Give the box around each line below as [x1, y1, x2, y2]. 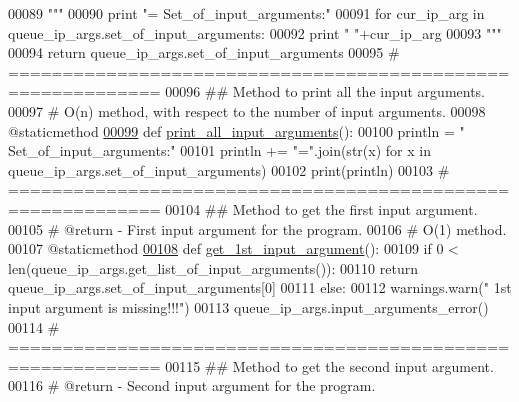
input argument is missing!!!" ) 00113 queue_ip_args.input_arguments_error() [8, 296, 489, 317]
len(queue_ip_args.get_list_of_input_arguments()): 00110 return [8, 257, 418, 278]
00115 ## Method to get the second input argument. [165, 355, 494, 376]
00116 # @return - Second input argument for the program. [8, 375, 376, 396]
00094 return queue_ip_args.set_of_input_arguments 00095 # [8, 42, 400, 63]
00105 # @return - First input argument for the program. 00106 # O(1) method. [8, 218, 507, 239]
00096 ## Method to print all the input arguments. [165, 81, 486, 102]
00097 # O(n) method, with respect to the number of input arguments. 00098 [8, 100, 486, 121]
